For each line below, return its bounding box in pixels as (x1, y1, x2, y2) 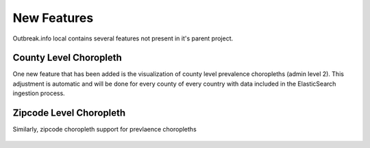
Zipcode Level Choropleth (12, 107, 126, 119)
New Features (12, 10, 94, 25)
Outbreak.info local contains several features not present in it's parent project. (12, 34, 234, 42)
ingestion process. (12, 89, 65, 97)
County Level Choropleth (12, 52, 123, 64)
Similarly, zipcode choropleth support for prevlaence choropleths (12, 125, 197, 134)
